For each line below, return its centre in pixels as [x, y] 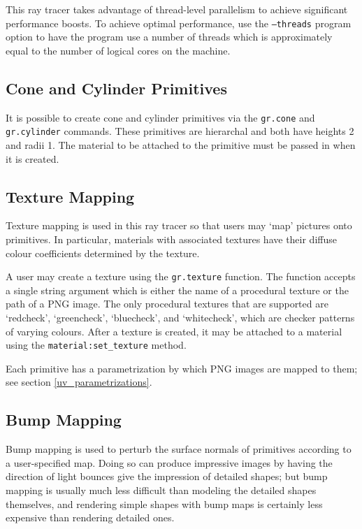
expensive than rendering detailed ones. [90, 517]
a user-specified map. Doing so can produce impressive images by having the [169, 462]
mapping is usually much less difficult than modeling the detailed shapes [161, 490]
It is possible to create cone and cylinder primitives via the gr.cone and [160, 117]
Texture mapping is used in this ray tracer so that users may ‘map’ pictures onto [179, 225]
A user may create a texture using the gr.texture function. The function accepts [181, 276]
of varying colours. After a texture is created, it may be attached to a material [174, 331]
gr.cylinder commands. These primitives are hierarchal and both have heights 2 [180, 131]
